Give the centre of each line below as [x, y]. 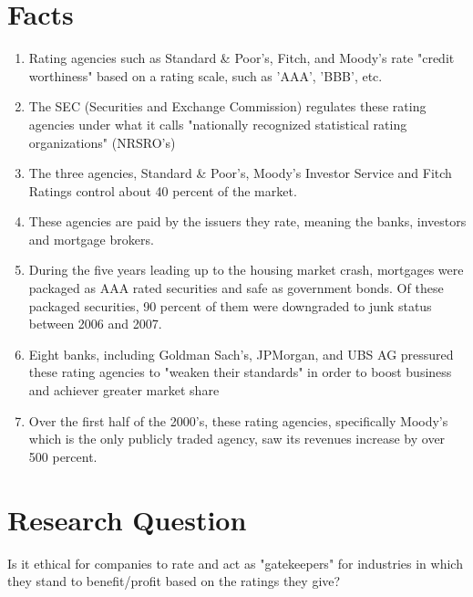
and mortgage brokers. [91, 239]
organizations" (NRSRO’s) [102, 142]
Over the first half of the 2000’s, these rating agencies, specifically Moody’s [238, 420]
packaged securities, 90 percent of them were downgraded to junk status [230, 305]
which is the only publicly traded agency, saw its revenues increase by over [237, 439]
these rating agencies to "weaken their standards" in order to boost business [240, 372]
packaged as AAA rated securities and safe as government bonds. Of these [236, 288]
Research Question [127, 519]
